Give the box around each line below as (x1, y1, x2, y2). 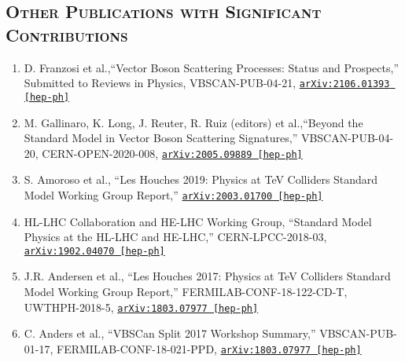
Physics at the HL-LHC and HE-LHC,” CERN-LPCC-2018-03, (24, 229, 327, 245)
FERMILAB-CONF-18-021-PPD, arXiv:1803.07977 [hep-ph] (57, 340, 362, 357)
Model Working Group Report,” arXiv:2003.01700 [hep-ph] (24, 186, 323, 203)
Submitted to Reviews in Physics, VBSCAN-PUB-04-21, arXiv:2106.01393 (24, 75, 390, 91)
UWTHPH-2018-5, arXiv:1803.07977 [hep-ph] (24, 298, 259, 315)
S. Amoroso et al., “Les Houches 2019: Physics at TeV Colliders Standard (24, 171, 378, 188)
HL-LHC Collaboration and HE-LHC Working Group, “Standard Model (24, 213, 372, 229)
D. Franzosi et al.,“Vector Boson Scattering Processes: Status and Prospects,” (24, 59, 399, 75)
